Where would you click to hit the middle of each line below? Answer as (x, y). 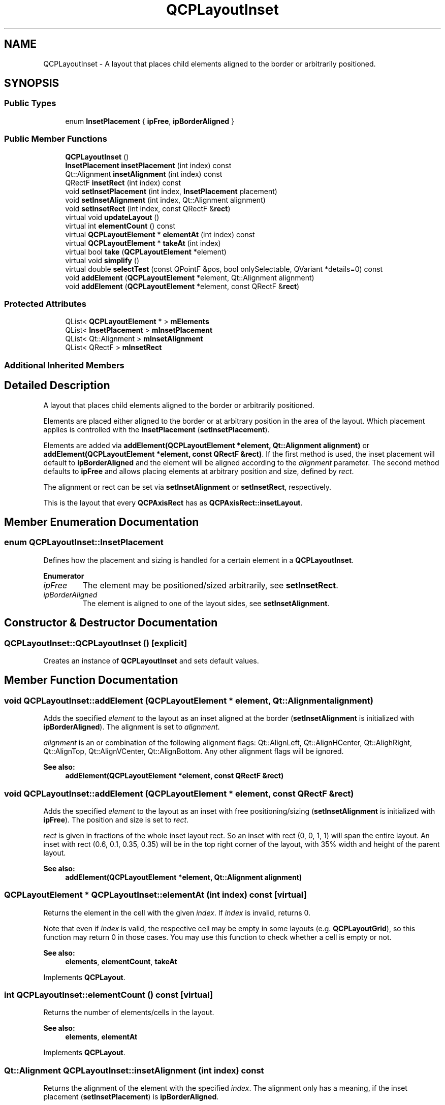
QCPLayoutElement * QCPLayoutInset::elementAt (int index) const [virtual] (155, 895)
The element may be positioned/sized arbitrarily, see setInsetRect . (210, 585)
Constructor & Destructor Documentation (111, 623)
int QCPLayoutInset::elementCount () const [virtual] (108, 995)
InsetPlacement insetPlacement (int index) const (148, 165)
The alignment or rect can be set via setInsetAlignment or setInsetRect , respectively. (187, 487)
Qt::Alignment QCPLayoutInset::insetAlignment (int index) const (134, 1070)
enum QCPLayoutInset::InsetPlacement (84, 542)
